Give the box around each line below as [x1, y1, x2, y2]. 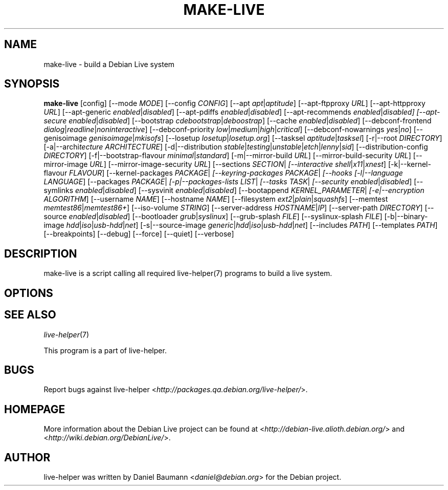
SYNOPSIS [4, 77, 60, 91]
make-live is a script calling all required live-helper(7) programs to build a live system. [43, 269, 332, 278]
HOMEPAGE [4, 402, 65, 416]
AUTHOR [4, 451, 51, 464]
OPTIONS [4, 286, 53, 300]
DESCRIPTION [4, 247, 77, 260]
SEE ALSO [4, 308, 56, 322]
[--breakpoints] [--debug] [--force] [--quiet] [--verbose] [43, 229, 234, 239]
